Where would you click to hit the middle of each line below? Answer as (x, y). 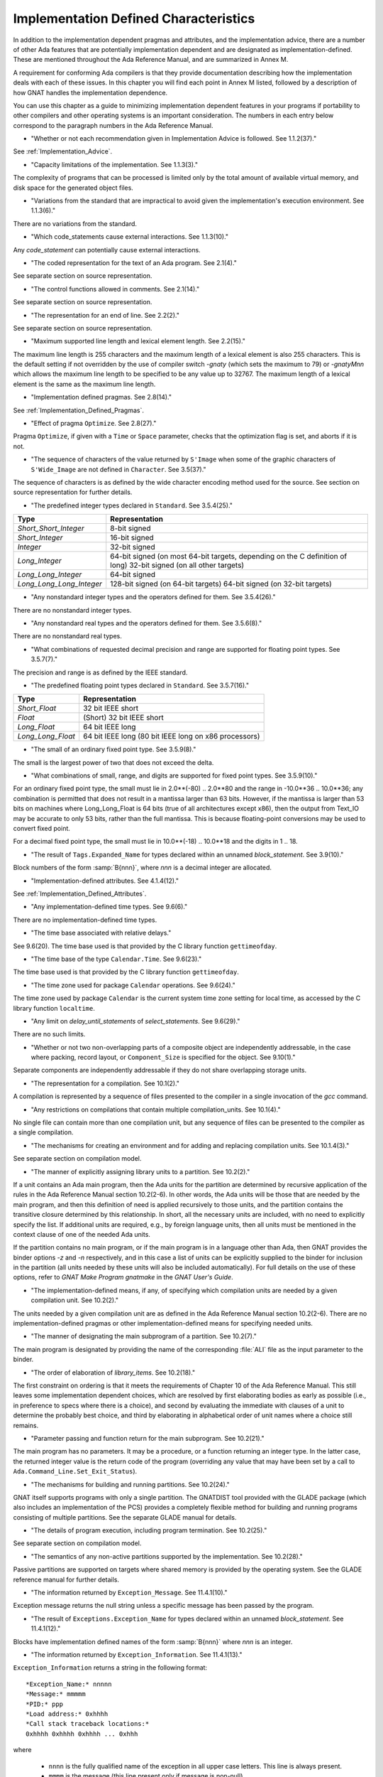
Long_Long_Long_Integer (60, 584)
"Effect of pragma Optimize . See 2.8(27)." (94, 424)
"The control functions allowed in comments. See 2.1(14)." (115, 289)
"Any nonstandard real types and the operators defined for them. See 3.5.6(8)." (146, 623)
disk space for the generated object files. (73, 188)
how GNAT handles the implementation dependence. (90, 92)
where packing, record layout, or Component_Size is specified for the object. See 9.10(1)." (163, 1057)
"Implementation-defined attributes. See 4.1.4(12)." (105, 881)
